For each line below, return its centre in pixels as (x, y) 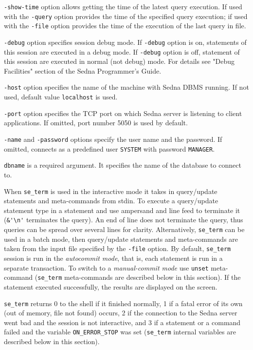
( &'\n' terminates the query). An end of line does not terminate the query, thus (124, 220)
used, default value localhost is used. (61, 97)
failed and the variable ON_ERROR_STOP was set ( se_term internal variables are (120, 332)
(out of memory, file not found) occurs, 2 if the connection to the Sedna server (121, 313)
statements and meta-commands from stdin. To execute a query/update (111, 201)
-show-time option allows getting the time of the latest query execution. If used (123, 6)
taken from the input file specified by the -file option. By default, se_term (117, 248)
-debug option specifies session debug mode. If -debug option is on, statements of (125, 42)
